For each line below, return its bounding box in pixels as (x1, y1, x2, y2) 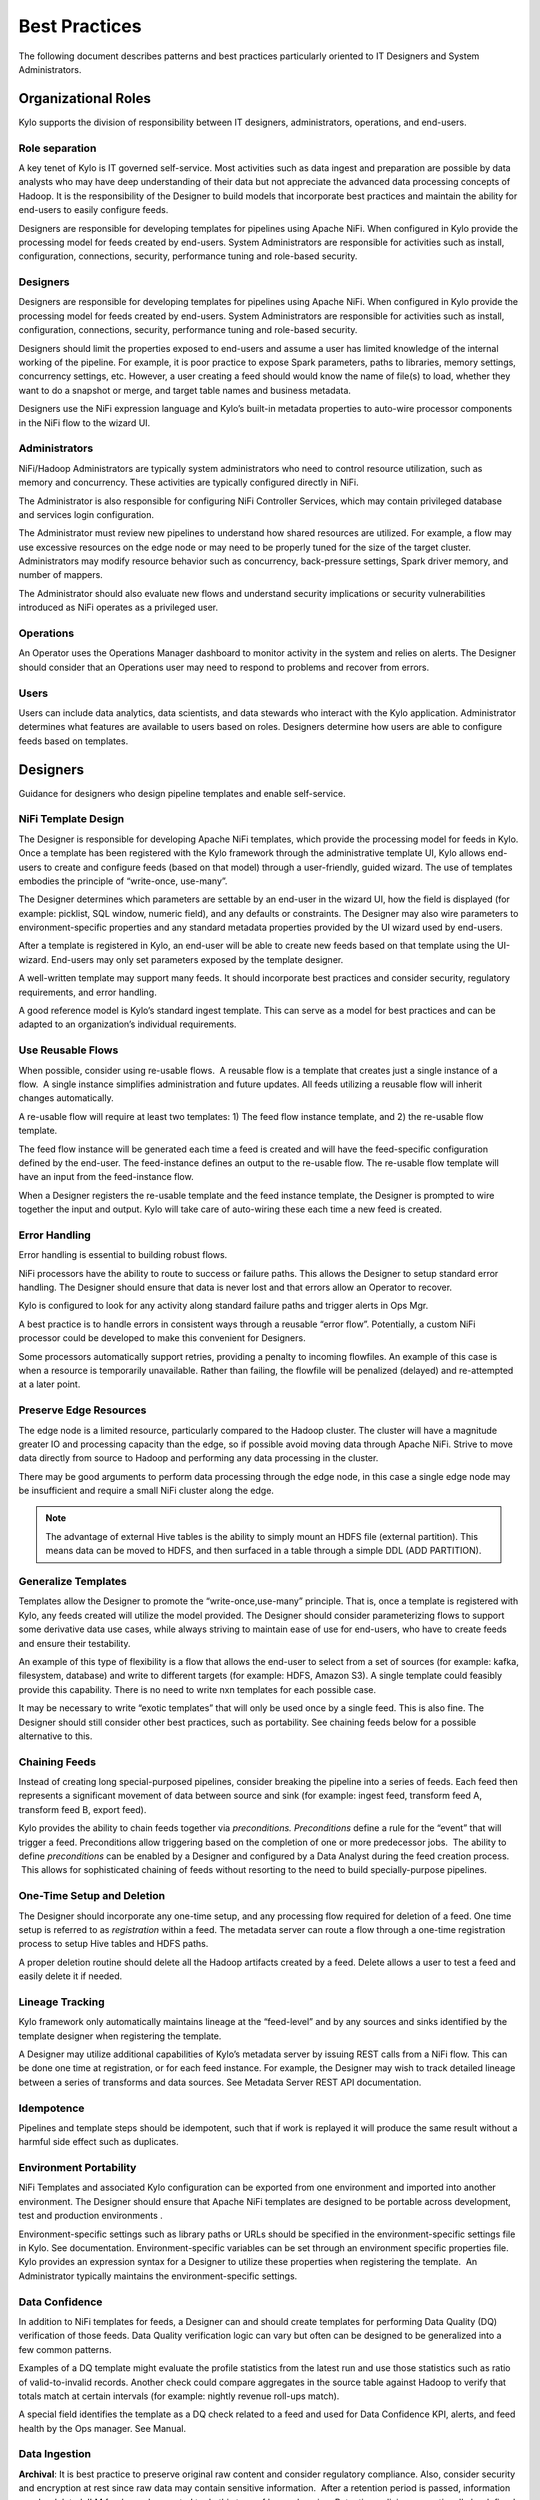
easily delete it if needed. (18, 1970, 123, 1982)
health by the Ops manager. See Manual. (18, 2422, 187, 2434)
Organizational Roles (18, 90, 152, 107)
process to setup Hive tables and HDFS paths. (18, 1938, 209, 1950)
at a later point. (18, 1378, 81, 1390)
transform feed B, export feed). (18, 1803, 147, 1815)
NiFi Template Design (18, 812, 125, 826)
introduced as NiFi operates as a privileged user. (18, 601, 219, 614)
